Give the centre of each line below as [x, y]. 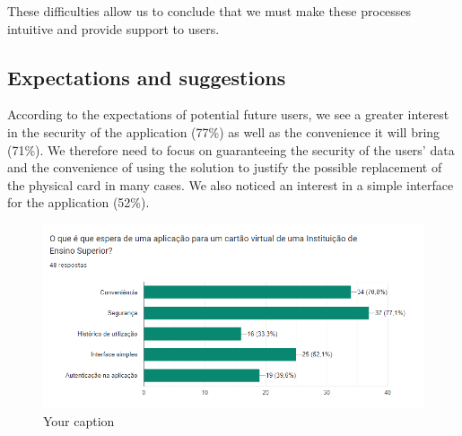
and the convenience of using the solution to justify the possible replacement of [225, 167]
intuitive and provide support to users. [113, 28]
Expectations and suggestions [147, 77]
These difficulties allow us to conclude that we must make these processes [209, 11]
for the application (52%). [78, 202]
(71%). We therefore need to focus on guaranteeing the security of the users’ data [231, 149]
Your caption [79, 421]
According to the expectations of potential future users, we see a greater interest [228, 114]
